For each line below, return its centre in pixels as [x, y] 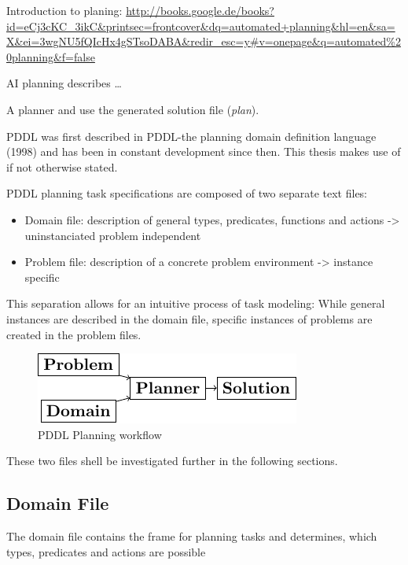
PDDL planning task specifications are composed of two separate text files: [187, 193]
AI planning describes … [64, 83]
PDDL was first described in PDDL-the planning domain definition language [191, 136]
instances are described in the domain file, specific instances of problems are [189, 318]
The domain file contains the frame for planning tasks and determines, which [192, 536]
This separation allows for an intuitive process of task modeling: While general [196, 303]
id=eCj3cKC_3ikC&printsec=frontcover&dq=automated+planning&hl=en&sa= [201, 26]
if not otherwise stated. [62, 166]
